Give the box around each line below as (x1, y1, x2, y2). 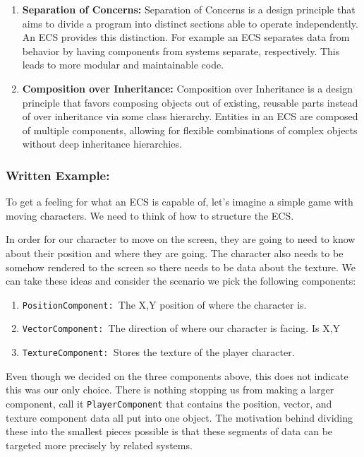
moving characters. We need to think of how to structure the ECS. (6, 208, 294, 222)
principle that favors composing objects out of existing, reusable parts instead (22, 95, 358, 109)
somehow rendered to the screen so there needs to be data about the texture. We (6, 259, 356, 274)
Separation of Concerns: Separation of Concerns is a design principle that (22, 2, 356, 16)
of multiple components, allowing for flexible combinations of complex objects (22, 122, 358, 137)
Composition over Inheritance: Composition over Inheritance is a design (22, 81, 353, 95)
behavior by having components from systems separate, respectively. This (22, 43, 340, 58)
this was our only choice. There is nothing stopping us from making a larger (6, 382, 334, 397)
